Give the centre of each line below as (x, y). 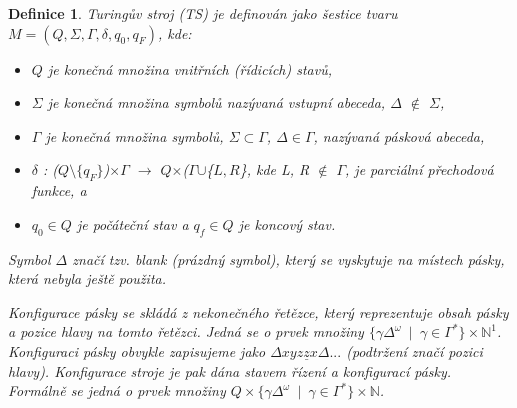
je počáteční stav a (132, 223)
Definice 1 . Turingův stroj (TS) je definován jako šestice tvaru (203, 13)
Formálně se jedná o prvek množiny (117, 390)
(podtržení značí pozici (414, 350)
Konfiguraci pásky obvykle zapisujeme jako (137, 350)
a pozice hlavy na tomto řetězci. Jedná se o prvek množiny (186, 331)
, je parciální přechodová (419, 169)
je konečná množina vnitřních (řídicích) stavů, (190, 68)
